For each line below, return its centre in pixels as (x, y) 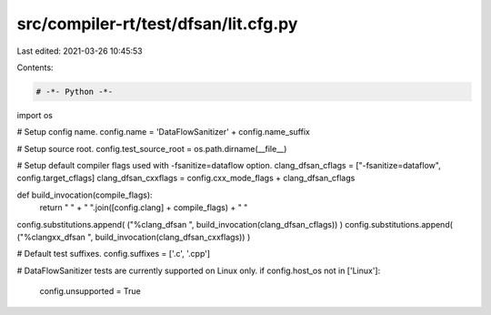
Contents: (35, 67)
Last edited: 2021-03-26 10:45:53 (80, 51)
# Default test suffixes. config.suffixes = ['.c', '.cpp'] (114, 254)
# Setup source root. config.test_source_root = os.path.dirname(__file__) (152, 148)
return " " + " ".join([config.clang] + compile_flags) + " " (144, 208)
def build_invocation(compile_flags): (85, 195)
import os (35, 115)
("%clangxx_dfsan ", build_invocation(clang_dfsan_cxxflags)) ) (134, 238)
